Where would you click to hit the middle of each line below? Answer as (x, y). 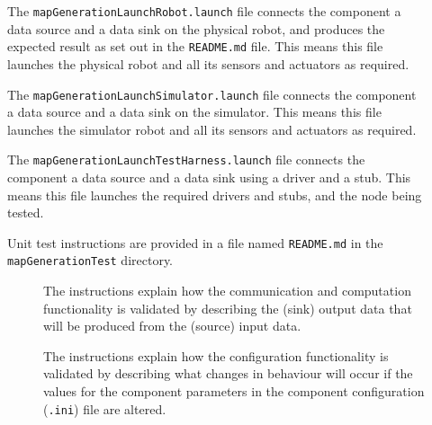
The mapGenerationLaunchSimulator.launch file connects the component (212, 94)
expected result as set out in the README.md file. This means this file (195, 46)
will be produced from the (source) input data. (172, 326)
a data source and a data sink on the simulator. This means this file (194, 112)
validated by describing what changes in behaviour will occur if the (228, 373)
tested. (26, 212)
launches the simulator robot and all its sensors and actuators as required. (212, 129)
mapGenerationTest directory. (90, 260)
